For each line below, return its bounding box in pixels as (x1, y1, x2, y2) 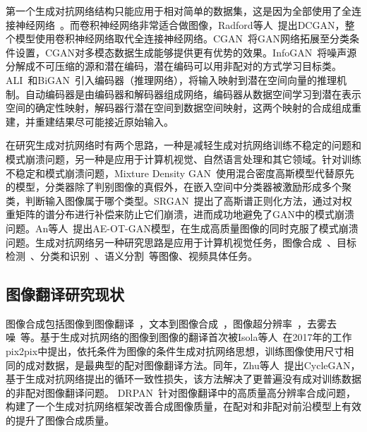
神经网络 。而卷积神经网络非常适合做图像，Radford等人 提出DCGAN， (15, 17, 345, 32)
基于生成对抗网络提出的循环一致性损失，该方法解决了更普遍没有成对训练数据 (6, 371, 361, 386)
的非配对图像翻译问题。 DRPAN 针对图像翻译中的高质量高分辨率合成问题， (6, 385, 356, 400)
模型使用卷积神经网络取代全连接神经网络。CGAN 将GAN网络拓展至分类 (15, 31, 350, 46)
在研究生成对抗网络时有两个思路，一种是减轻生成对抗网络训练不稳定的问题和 (6, 138, 361, 152)
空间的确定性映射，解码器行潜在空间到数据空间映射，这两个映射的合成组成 (6, 100, 351, 115)
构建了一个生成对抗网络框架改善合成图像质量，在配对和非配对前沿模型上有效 (6, 399, 361, 414)
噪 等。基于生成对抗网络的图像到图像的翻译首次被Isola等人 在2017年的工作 (6, 330, 352, 344)
